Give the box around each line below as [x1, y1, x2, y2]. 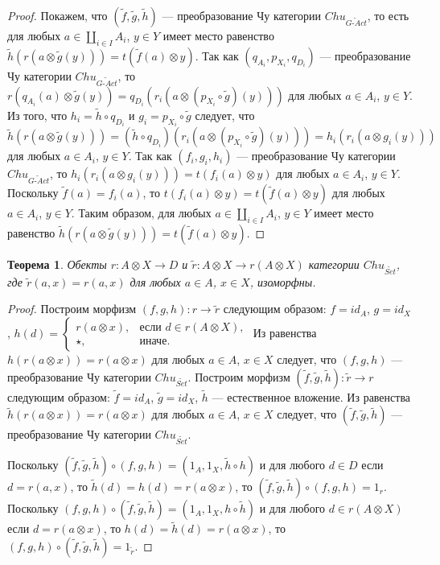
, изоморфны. [249, 273, 316, 290]
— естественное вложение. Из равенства [212, 388, 411, 405]
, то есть [367, 7, 409, 23]
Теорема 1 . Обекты [7, 256, 107, 272]
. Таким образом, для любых [71, 204, 212, 221]
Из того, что [7, 106, 68, 123]
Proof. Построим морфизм [7, 300, 137, 317]
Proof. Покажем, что [7, 7, 108, 23]
